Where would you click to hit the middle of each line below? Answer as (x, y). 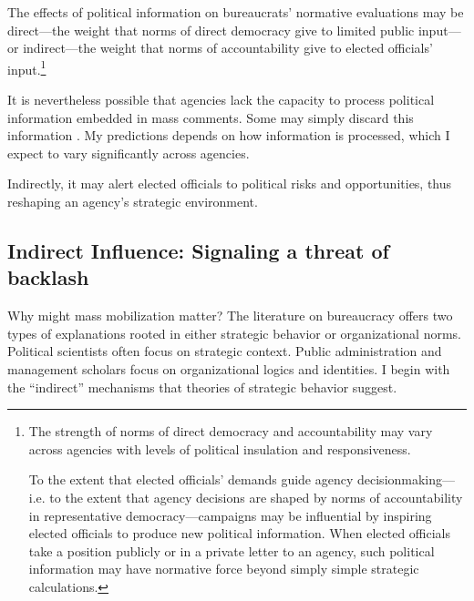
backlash (48, 277)
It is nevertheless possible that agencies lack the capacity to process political (221, 100)
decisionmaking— (407, 479)
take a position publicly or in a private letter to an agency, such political (232, 550)
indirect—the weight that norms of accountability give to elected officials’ (228, 48)
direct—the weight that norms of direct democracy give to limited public (211, 30)
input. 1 (27, 67)
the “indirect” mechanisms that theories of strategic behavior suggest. (202, 387)
